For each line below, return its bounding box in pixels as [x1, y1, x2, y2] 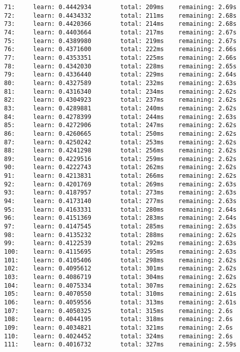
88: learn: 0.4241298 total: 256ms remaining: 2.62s [4, 147, 237, 154]
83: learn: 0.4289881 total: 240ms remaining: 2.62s [4, 104, 237, 112]
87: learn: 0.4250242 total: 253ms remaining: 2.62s [4, 138, 237, 146]
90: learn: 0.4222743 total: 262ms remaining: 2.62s [4, 164, 237, 171]
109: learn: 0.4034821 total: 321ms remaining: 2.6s [4, 324, 233, 331]
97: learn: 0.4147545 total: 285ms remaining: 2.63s [4, 223, 237, 230]
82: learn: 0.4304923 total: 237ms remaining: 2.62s [4, 96, 237, 104]
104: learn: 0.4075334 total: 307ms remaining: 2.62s [4, 282, 237, 289]
